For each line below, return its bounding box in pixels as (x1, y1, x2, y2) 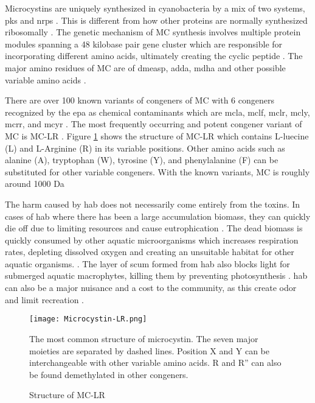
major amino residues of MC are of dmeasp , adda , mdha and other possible (5, 61, 286, 74)
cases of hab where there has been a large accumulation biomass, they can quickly (5, 209, 311, 222)
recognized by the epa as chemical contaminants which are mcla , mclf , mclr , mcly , (5, 105, 310, 118)
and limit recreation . (5, 293, 84, 306)
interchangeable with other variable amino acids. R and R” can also (29, 356, 282, 369)
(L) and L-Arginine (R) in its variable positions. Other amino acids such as (5, 141, 285, 154)
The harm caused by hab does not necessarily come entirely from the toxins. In (5, 197, 300, 210)
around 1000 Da (5, 177, 64, 190)
